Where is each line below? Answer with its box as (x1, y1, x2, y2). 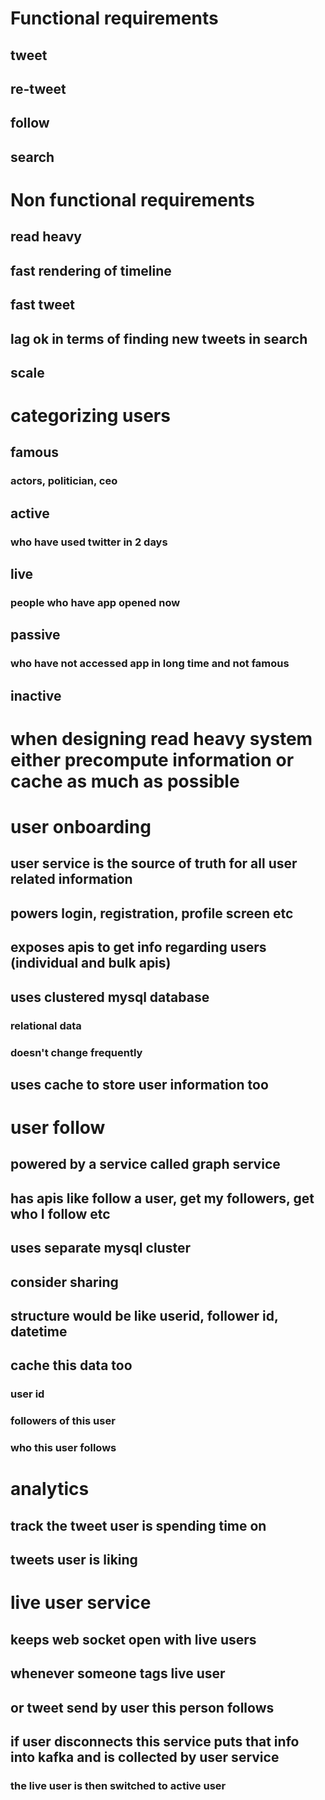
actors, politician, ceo (10, 474, 118, 488)
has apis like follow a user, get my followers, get (10, 1190, 315, 1207)
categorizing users (10, 405, 171, 427)
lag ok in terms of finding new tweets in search (10, 330, 308, 347)
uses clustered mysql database (10, 988, 210, 1006)
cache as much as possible (10, 770, 240, 792)
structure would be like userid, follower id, (10, 1308, 279, 1325)
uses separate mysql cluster (10, 1240, 191, 1257)
